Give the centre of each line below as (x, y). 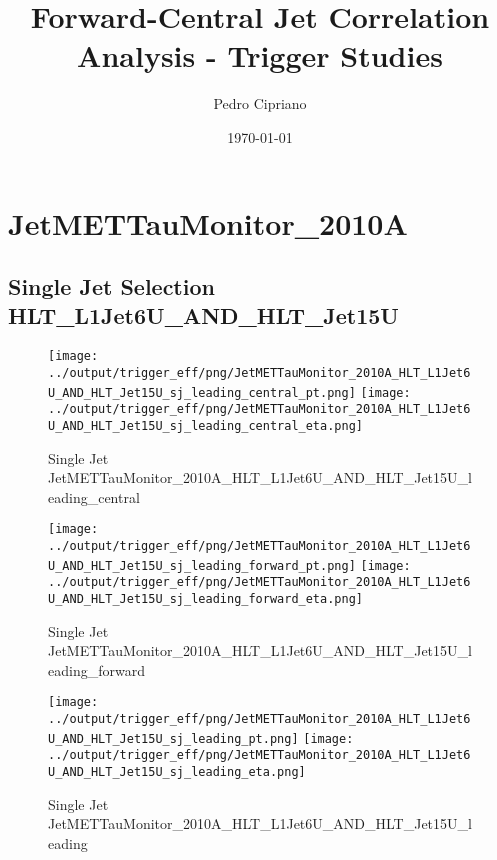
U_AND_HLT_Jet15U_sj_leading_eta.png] (177, 772)
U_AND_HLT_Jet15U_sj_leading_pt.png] (173, 738)
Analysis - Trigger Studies (260, 55)
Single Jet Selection (111, 286)
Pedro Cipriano (260, 103)
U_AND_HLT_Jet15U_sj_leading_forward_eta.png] (205, 598)
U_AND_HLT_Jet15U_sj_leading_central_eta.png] (205, 425)
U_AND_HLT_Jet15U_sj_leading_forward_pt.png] (202, 565)
